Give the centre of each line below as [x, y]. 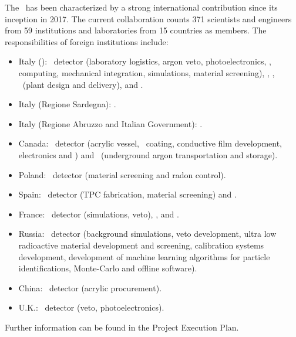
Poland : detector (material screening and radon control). [122, 174]
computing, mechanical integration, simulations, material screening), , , [147, 72]
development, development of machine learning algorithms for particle [144, 256]
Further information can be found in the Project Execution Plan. [122, 327]
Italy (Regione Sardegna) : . [67, 104]
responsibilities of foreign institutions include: [87, 41]
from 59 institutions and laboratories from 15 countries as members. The [136, 30]
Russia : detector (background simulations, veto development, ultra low [147, 234]
